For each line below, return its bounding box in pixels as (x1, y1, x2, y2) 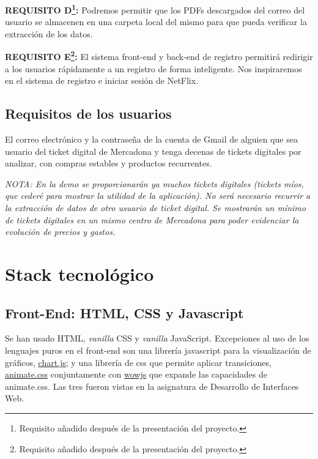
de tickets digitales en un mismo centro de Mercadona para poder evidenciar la (5, 213, 299, 226)
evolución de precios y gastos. (5, 225, 116, 238)
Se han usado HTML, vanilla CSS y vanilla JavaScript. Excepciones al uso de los (5, 332, 309, 345)
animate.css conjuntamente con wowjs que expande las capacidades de (5, 368, 267, 381)
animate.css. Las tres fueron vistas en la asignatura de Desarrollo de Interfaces (5, 379, 299, 392)
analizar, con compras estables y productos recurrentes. (5, 157, 212, 170)
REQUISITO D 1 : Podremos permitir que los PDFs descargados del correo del (5, 2, 305, 16)
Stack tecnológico (5, 261, 154, 286)
